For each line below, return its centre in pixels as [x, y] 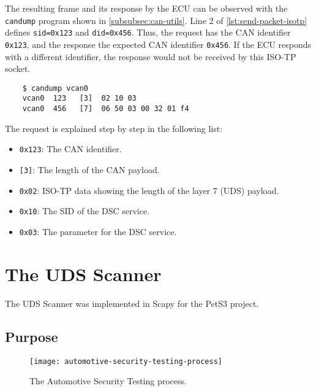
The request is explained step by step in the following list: [114, 128]
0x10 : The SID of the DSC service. [85, 211]
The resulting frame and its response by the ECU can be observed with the [146, 8]
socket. [18, 68]
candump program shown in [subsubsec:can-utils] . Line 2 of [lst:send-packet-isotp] [156, 20]
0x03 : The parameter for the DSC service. [98, 231]
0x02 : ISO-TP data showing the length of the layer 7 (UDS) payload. [149, 190]
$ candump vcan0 [55, 88]
